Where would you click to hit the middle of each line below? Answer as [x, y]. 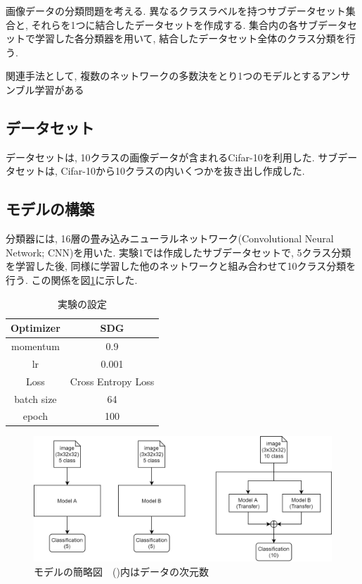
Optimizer [35, 328]
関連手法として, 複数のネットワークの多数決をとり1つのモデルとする [163, 76]
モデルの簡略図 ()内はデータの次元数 [121, 572]
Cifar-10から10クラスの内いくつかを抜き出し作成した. [183, 171]
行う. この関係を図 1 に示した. [72, 279]
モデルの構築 [50, 209]
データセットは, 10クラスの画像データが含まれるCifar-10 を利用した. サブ [172, 157]
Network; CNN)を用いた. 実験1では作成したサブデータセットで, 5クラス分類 [179, 252]
